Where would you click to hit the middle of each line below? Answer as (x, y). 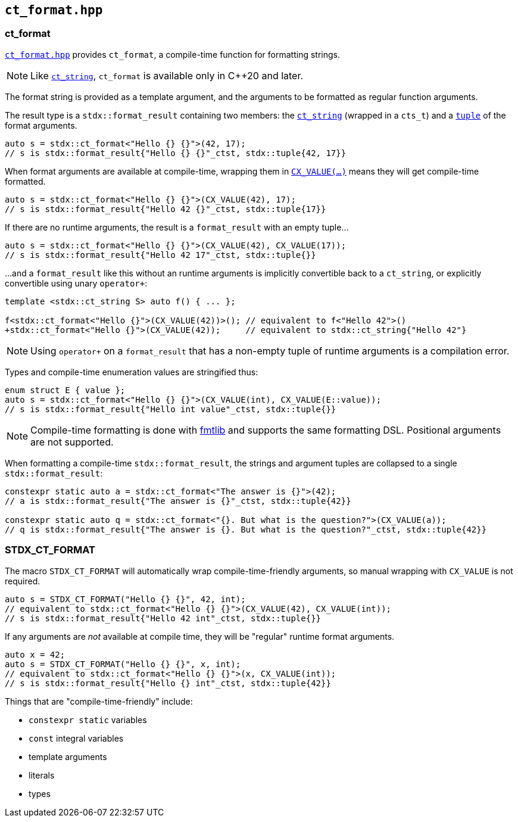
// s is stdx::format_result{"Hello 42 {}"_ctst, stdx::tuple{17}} (166, 209)
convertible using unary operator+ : (76, 283)
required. (23, 581)
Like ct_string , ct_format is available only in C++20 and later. (167, 75)
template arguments (68, 756)
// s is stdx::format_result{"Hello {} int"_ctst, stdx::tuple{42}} (168, 683)
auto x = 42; (35, 654)
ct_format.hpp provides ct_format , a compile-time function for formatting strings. (173, 54)
